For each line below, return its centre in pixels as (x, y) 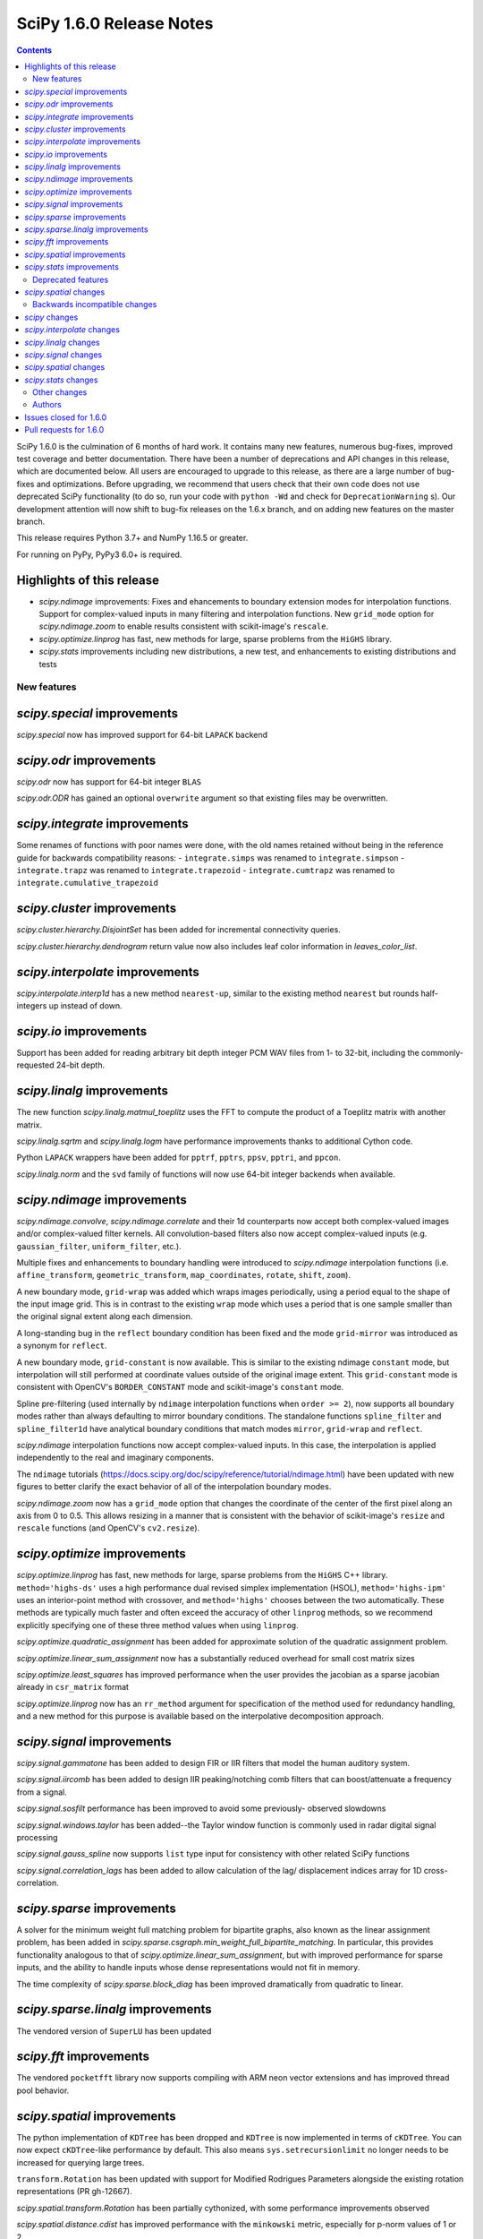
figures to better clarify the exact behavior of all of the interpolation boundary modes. (174, 1487)
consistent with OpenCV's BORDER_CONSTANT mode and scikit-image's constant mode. (180, 1387)
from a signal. (42, 1792)
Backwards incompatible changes (95, 305)
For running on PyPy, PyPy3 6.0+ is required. (99, 554)
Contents (34, 50)
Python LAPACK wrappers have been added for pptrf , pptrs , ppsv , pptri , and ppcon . (179, 1158)
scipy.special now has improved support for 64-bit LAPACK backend (142, 735)
